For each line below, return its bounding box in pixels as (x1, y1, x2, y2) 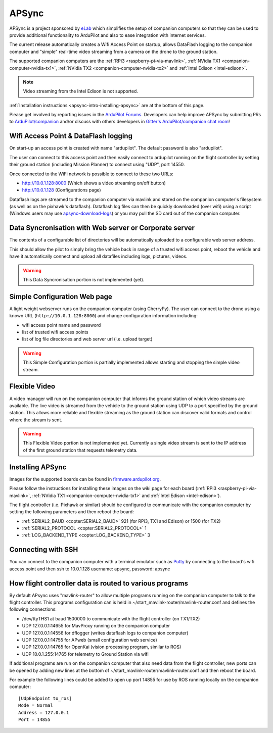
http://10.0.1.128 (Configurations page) (22, 187, 101, 193)
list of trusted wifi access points (22, 329, 88, 335)
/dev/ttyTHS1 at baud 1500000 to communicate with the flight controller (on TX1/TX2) (22, 615, 200, 621)
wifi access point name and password (22, 322, 101, 328)
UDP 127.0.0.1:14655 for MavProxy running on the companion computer (22, 623, 170, 629)
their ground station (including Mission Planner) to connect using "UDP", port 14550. (9, 162, 185, 168)
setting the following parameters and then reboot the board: (9, 509, 134, 515)
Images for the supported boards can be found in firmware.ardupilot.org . (9, 476, 161, 482)
